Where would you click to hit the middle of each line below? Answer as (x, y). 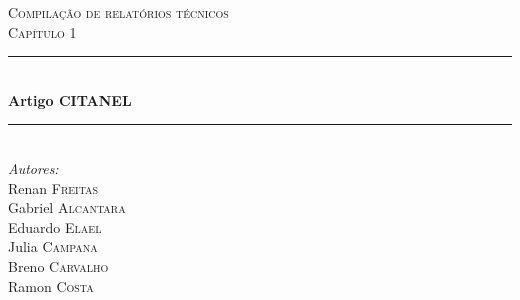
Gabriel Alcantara (67, 207)
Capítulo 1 (42, 31)
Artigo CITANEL (70, 99)
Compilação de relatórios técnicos (118, 12)
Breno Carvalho (58, 265)
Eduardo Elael (55, 226)
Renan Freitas (53, 187)
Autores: (33, 167)
